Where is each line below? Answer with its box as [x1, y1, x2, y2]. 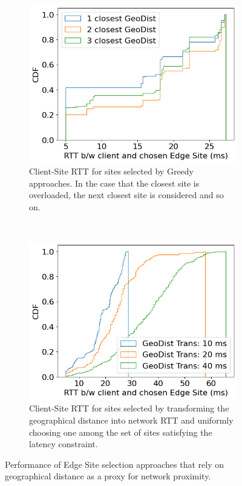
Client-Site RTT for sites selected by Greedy [29, 165, 194, 178]
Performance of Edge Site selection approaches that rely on [5, 458, 224, 470]
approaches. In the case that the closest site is [29, 176, 200, 189]
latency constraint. [29, 438, 98, 450]
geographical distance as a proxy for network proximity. [5, 470, 211, 482]
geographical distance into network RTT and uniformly [29, 414, 234, 427]
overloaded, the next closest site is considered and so [29, 188, 224, 201]
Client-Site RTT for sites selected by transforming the [29, 402, 229, 414]
